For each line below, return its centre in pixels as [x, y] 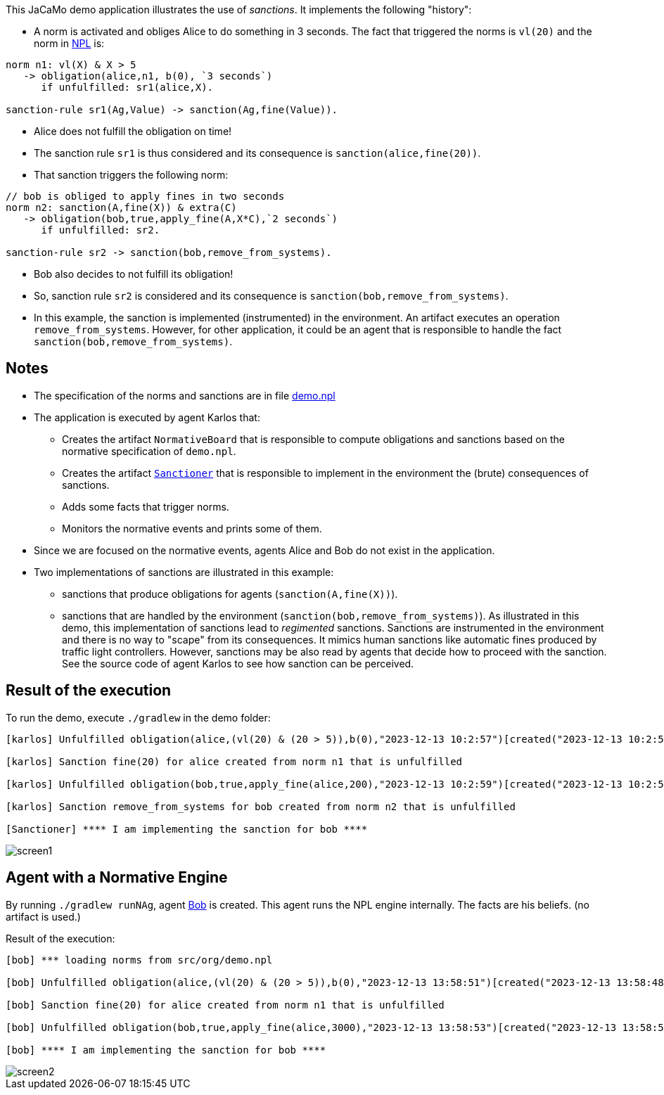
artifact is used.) [43, 916]
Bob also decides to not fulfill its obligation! [134, 274]
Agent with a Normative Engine [117, 878]
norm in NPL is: [69, 43]
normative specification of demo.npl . [149, 451]
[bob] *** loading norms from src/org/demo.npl [139, 960]
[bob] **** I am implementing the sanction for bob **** [166, 1050]
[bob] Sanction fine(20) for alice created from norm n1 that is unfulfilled [225, 1005]
